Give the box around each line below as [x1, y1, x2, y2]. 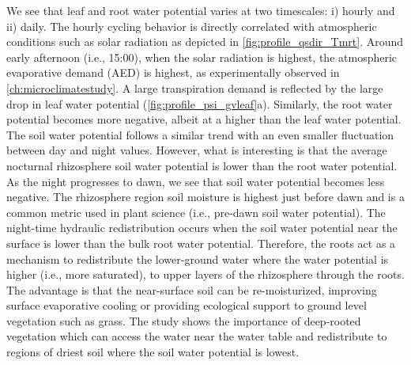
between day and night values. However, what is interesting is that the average [6, 142, 387, 158]
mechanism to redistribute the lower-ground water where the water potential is [6, 250, 389, 267]
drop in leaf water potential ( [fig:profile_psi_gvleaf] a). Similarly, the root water [6, 95, 393, 112]
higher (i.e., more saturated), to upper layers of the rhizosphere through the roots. [6, 266, 405, 283]
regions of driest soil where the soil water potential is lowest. [6, 344, 300, 360]
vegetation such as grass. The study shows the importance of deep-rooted [6, 312, 361, 329]
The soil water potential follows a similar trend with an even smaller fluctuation [6, 126, 394, 143]
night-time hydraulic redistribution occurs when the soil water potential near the [6, 219, 398, 236]
